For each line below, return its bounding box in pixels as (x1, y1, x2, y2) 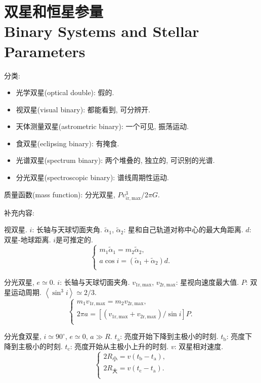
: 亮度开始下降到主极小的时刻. (120, 331, 219, 342)
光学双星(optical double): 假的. (16, 87, 114, 98)
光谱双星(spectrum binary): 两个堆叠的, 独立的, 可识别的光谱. (16, 155, 215, 165)
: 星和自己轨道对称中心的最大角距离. (123, 224, 243, 235)
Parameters (4, 40, 85, 61)
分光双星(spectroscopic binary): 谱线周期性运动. (16, 172, 169, 183)
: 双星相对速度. (174, 341, 224, 351)
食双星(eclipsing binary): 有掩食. (16, 138, 119, 148)
